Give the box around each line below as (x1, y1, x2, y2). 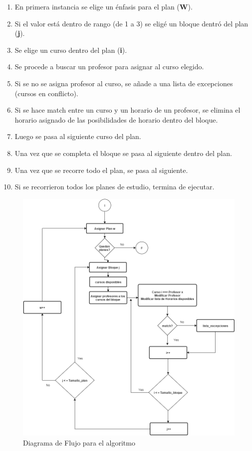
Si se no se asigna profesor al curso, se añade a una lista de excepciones (14, 78, 233, 88)
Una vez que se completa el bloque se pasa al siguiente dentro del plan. (14, 148, 232, 158)
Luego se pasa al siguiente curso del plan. (14, 131, 141, 142)
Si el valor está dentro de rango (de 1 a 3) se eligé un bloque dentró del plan (14, 18, 249, 28)
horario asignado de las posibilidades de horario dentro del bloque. (14, 114, 218, 125)
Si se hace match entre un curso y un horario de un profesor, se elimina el (14, 105, 241, 115)
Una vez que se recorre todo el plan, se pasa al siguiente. (14, 164, 188, 175)
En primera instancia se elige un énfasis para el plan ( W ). (14, 1, 193, 11)
